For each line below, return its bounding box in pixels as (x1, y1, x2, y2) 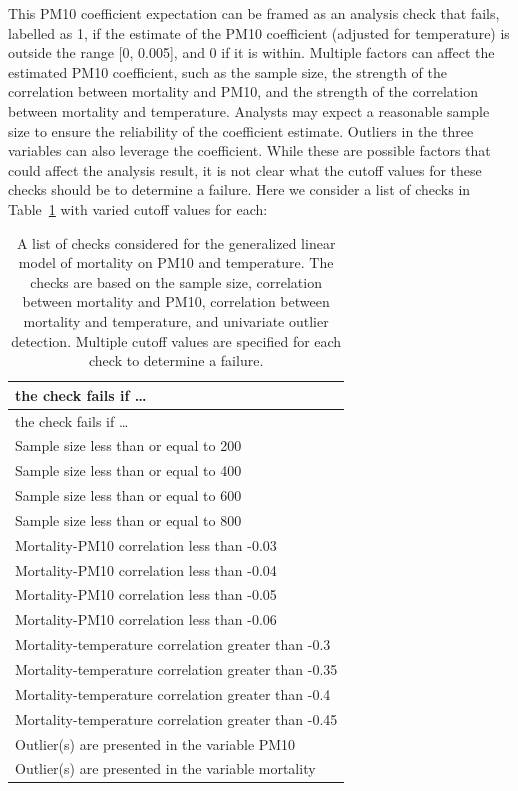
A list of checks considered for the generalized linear (16, 232, 336, 253)
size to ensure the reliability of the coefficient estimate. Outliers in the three (8, 120, 474, 141)
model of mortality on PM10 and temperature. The (18, 252, 334, 273)
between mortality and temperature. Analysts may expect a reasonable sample (8, 100, 490, 121)
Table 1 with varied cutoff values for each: (8, 198, 268, 219)
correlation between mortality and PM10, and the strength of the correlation (8, 81, 478, 102)
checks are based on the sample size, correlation (30, 271, 322, 292)
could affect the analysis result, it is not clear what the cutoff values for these (8, 159, 482, 180)
